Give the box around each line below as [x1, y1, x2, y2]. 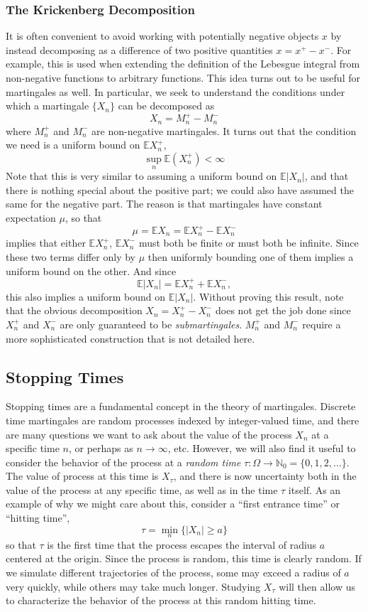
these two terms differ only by [6, 249, 135, 264]
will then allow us [279, 579, 355, 594]
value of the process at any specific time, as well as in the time [6, 482, 278, 497]
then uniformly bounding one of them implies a [147, 249, 354, 264]
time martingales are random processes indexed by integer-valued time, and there [6, 412, 359, 427]
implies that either [6, 235, 86, 250]
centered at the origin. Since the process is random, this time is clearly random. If [6, 551, 362, 566]
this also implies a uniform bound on [6, 289, 166, 304]
